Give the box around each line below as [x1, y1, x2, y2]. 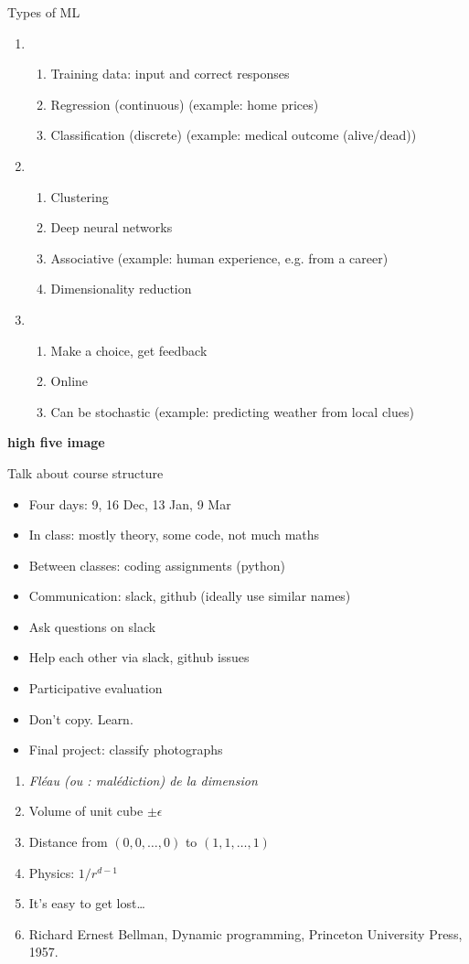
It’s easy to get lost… [28, 894, 145, 913]
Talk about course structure [7, 463, 164, 482]
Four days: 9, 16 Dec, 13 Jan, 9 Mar [28, 494, 231, 513]
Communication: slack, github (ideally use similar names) [28, 586, 351, 605]
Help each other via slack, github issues [28, 648, 250, 667]
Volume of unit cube [28, 801, 144, 820]
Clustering [50, 187, 109, 206]
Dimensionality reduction [50, 279, 192, 298]
